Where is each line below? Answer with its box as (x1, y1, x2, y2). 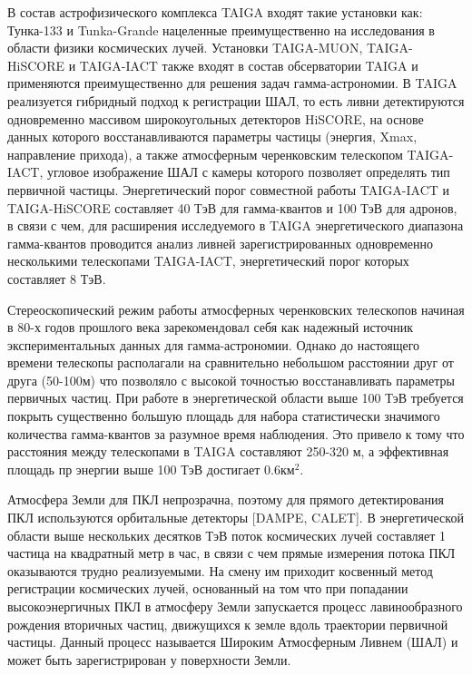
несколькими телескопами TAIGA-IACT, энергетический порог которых (7, 251, 409, 270)
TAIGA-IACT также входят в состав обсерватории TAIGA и (79, 55, 418, 74)
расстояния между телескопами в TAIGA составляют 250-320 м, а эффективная (7, 442, 449, 461)
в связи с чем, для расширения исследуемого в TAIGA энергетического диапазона (7, 216, 464, 235)
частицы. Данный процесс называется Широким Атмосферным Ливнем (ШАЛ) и (7, 632, 458, 651)
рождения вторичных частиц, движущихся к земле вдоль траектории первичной (7, 614, 448, 633)
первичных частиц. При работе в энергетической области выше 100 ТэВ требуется (7, 388, 464, 407)
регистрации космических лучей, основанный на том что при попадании (7, 579, 408, 598)
